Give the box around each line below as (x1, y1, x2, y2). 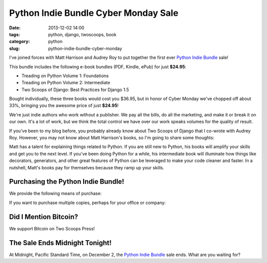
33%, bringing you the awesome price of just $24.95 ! (9, 103, 119, 108)
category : (9, 39, 30, 45)
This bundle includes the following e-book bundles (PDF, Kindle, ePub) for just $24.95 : (9, 63, 186, 69)
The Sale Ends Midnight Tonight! (9, 238, 112, 247)
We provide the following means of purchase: (9, 191, 102, 197)
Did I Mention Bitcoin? (9, 212, 79, 221)
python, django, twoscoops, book (48, 31, 117, 37)
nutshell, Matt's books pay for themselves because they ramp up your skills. (9, 164, 164, 170)
